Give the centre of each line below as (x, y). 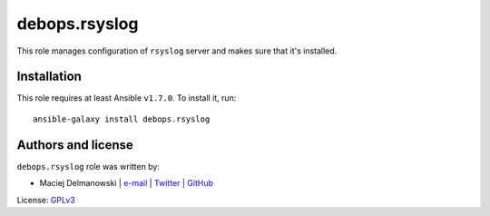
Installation (49, 77)
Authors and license (75, 145)
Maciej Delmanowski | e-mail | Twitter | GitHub (126, 183)
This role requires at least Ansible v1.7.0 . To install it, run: (127, 98)
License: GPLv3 (46, 200)
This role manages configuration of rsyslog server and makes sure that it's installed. (177, 51)
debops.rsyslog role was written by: (88, 166)
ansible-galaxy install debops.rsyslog (122, 119)
